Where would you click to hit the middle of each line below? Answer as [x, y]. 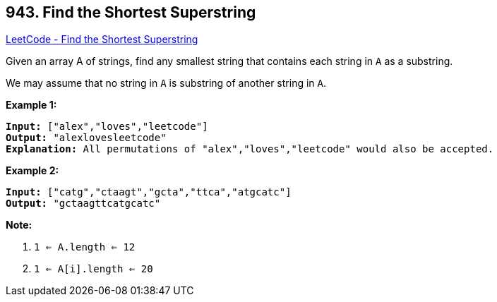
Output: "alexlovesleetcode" [86, 138]
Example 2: [32, 171]
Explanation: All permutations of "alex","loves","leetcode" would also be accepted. [250, 149]
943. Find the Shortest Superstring [131, 12]
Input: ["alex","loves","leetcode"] [107, 127]
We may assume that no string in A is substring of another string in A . [166, 83]
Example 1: [31, 105]
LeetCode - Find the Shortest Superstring [102, 40]
